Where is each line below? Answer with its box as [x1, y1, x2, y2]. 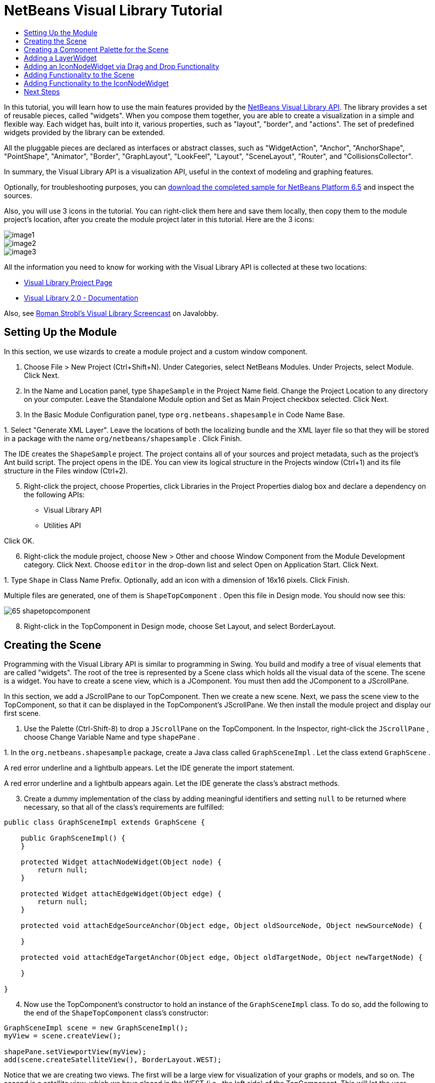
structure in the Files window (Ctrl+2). [4, 466, 128, 475]
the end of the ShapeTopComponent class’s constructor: [24, 1008, 209, 1017]
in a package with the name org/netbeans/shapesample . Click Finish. [4, 434, 242, 443]
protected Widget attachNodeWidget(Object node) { [20, 858, 222, 866]
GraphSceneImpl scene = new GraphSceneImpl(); [4, 1024, 188, 1032]
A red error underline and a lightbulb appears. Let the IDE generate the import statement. [4, 764, 294, 773]
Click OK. [4, 536, 34, 545]
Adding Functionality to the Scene [24, 70, 135, 79]
